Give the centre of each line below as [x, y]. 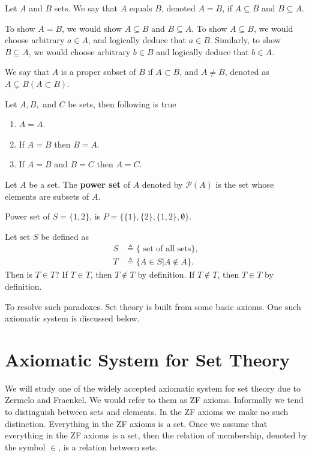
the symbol [25, 447]
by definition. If [166, 274]
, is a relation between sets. [108, 447]
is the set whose [245, 184]
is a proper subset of [98, 72]
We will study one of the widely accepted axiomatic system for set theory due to [153, 388]
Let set [18, 236]
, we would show [92, 28]
